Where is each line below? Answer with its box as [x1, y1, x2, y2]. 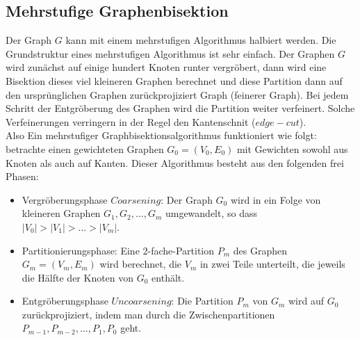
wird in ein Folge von [230, 192, 321, 207]
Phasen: [6, 169, 39, 184]
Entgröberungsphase [22, 293, 108, 308]
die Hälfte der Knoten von [22, 270, 134, 284]
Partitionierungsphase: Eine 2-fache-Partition [22, 243, 215, 257]
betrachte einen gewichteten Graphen [6, 141, 164, 156]
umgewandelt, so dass [165, 206, 257, 220]
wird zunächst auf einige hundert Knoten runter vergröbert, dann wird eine [6, 60, 327, 74]
